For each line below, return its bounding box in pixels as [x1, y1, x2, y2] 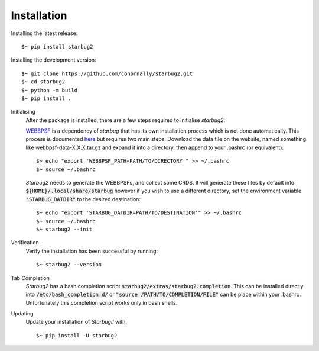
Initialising [11, 108, 35, 115]
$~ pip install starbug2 [21, 43, 93, 50]
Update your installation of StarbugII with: [25, 318, 127, 326]
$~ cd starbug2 [21, 79, 66, 85]
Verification [11, 239, 40, 246]
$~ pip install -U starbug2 [36, 332, 118, 339]
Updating [11, 310, 34, 317]
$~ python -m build [21, 86, 78, 94]
